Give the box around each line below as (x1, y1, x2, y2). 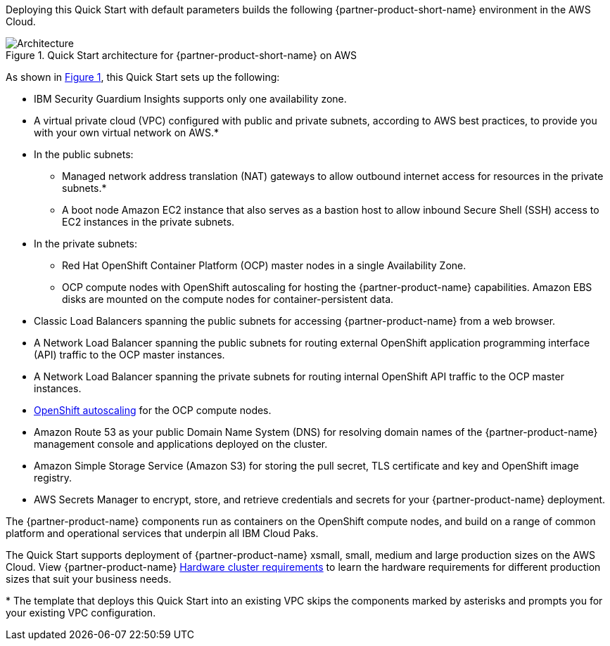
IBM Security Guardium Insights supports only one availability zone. (34, 93, 347, 105)
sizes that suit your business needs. (6, 573, 172, 585)
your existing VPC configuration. (6, 607, 156, 619)
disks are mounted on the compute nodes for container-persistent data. (62, 293, 394, 305)
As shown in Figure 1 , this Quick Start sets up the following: (6, 71, 280, 83)
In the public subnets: (34, 148, 134, 160)
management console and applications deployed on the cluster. (34, 438, 328, 450)
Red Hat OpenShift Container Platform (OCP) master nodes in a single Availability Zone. (62, 259, 466, 271)
